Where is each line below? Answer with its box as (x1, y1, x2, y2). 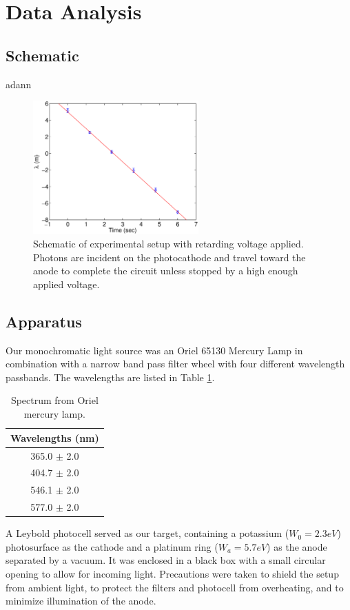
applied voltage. (33, 276, 100, 291)
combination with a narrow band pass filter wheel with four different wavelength (6, 356, 345, 371)
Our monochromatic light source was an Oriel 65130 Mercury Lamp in (6, 343, 303, 357)
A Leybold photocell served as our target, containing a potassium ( (6, 526, 289, 540)
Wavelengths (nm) (10, 430, 99, 445)
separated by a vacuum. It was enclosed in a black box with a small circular (6, 553, 326, 567)
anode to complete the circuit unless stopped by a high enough (33, 263, 298, 278)
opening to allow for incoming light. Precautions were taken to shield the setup (6, 566, 339, 580)
